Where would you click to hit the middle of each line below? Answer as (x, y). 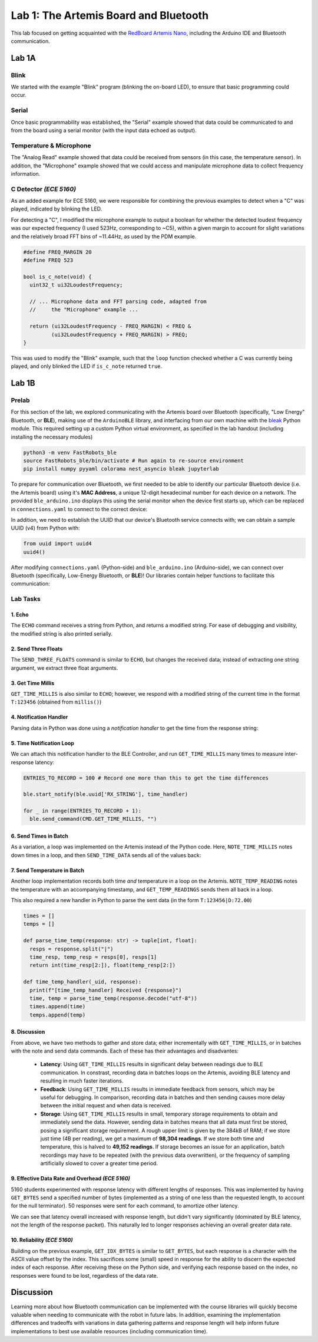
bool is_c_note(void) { (58, 277)
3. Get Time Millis (33, 683)
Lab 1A (24, 58)
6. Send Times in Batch (40, 836)
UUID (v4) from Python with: (45, 528)
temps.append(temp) (58, 1015)
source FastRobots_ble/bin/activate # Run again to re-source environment (134, 461)
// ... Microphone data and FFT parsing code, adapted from (118, 301)
